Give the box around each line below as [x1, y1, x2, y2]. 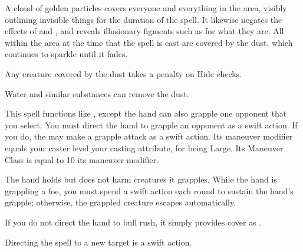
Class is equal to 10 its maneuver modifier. [5, 153, 159, 165]
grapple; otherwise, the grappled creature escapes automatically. [5, 196, 236, 208]
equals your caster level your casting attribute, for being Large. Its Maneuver [5, 141, 284, 154]
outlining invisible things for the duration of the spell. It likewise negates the [5, 13, 282, 25]
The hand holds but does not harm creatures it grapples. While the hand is [5, 173, 277, 185]
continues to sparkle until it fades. [5, 48, 128, 60]
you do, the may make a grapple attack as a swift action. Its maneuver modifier [5, 130, 293, 142]
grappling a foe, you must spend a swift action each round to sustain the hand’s [5, 184, 294, 197]
